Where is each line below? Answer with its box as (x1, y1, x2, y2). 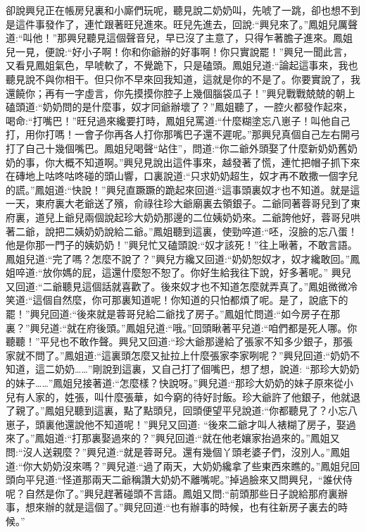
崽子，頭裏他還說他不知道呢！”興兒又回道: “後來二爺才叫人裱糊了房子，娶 (6, 416, 346, 431)
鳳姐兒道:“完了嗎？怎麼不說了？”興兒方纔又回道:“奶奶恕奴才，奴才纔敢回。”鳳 (6, 251, 360, 266)
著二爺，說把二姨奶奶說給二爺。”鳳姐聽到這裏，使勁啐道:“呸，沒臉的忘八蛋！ (6, 223, 358, 238)
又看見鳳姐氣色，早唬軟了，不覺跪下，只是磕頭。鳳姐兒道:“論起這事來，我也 (6, 58, 358, 73)
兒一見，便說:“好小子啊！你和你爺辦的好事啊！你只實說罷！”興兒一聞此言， (6, 44, 353, 58)
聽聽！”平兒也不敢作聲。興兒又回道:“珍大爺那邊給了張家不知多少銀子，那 (6, 334, 343, 349)
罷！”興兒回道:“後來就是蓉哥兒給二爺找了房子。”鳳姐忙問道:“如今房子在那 (6, 307, 341, 321)
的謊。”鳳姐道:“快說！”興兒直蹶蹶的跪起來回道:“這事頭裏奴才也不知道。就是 (6, 182, 351, 197)
